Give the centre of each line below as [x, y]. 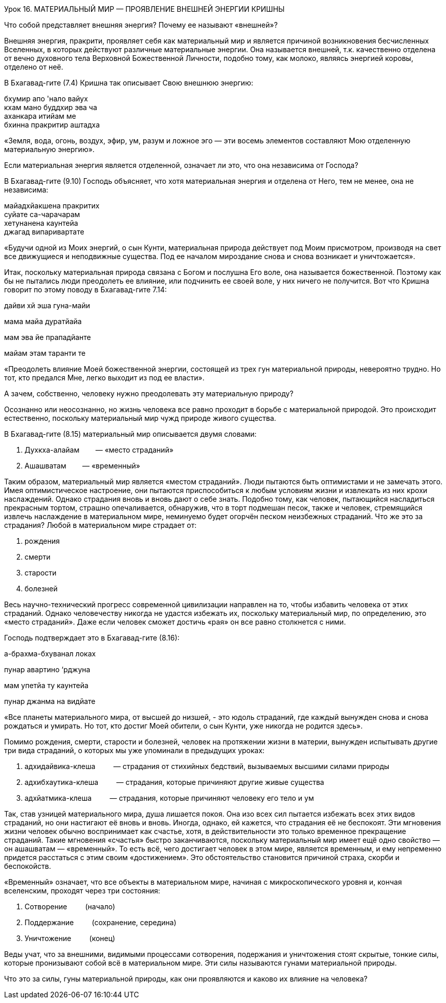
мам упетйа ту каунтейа [46, 685]
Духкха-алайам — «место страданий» [99, 450]
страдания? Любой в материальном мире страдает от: [101, 525]
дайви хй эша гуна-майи [47, 305]
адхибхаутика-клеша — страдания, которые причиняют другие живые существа [174, 782]
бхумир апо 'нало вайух [46, 99]
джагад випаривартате [44, 232]
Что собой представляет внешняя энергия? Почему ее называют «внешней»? [141, 25]
